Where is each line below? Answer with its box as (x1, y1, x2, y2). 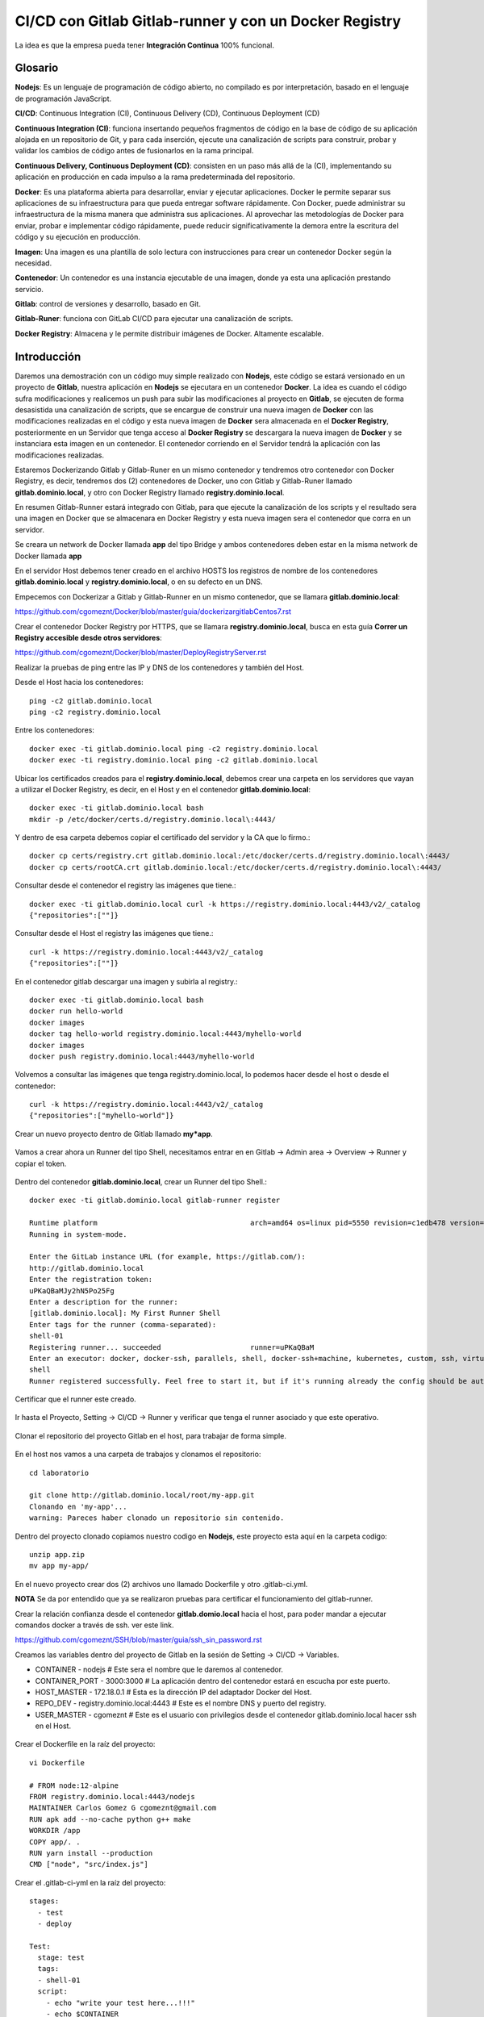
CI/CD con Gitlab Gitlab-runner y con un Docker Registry (15, 12, 402, 30)
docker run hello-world (29, 1007, 123, 1016)
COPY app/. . (29, 1837, 81, 1847)
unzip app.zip (29, 1550, 85, 1559)
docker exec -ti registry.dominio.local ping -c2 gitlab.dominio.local (29, 755, 319, 765)
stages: (29, 1897, 60, 1906)
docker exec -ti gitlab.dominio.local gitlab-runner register (29, 1196, 281, 1205)
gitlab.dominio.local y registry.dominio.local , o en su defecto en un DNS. (15, 577, 263, 587)
